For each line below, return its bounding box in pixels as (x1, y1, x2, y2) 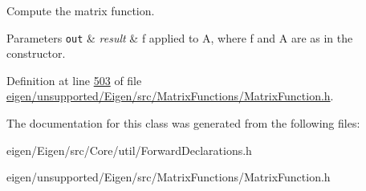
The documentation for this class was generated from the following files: (6, 115, 360, 132)
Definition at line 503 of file (6, 71, 142, 88)
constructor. (6, 45, 66, 62)
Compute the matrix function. (6, 2, 155, 18)
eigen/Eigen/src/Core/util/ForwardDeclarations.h (6, 141, 252, 158)
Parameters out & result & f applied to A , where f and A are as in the (6, 29, 353, 46)
